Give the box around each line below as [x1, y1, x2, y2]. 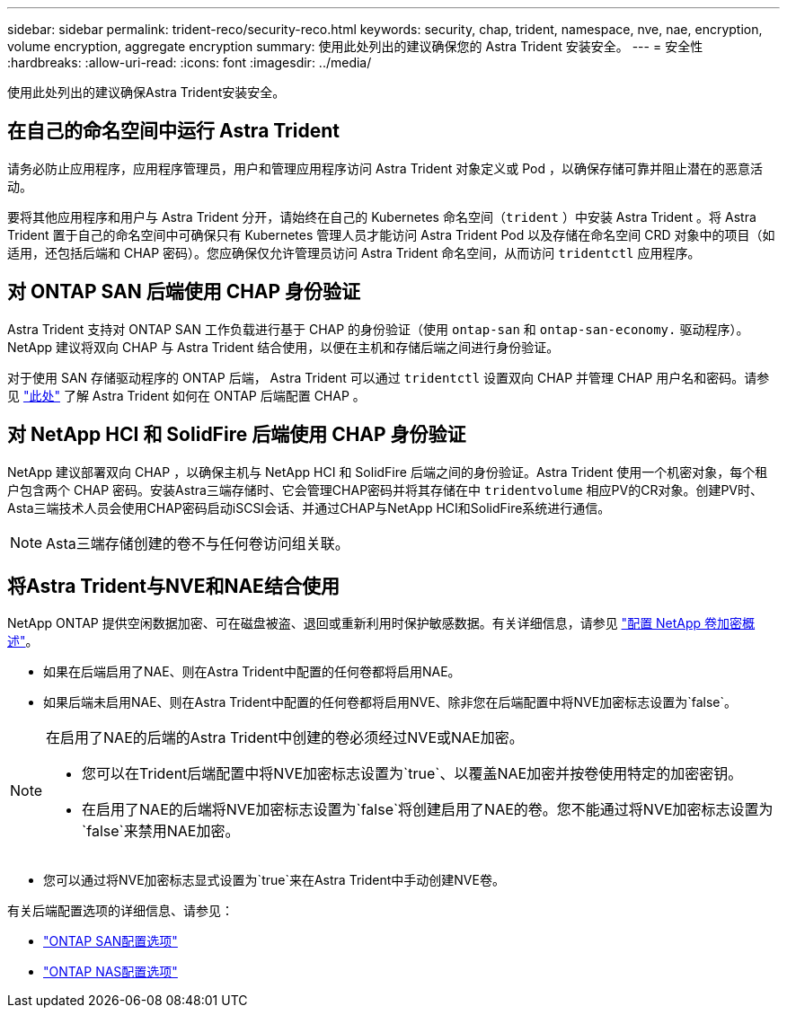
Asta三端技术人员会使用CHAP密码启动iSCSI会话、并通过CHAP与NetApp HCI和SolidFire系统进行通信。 [7, 499, 611, 516]
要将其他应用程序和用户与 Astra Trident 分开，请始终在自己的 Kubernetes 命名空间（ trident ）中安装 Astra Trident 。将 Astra [7, 208, 756, 225]
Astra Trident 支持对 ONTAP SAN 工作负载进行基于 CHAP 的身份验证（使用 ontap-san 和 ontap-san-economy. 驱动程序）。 [7, 321, 749, 337]
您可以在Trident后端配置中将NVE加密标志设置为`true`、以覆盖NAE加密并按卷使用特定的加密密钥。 [82, 764, 743, 783]
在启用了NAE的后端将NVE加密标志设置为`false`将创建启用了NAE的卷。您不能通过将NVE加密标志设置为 [82, 800, 774, 819]
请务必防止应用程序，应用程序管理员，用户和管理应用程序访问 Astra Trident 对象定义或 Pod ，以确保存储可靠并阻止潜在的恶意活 [7, 160, 763, 176]
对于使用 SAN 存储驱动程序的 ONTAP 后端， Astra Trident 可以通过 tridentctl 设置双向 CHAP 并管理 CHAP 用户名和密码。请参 [7, 369, 770, 385]
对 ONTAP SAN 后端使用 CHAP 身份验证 [7, 280, 361, 304]
